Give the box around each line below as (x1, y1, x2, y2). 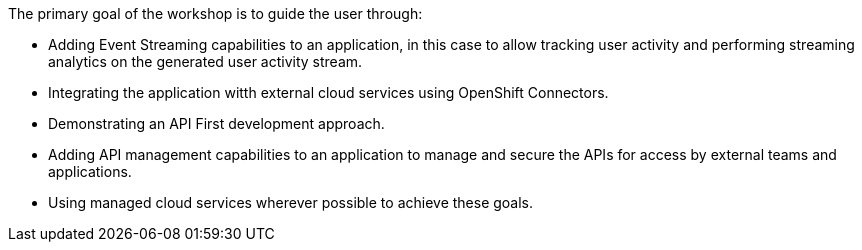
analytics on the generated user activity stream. (48, 53, 363, 70)
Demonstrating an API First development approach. (48, 115, 385, 132)
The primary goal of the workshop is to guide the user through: (8, 5, 423, 22)
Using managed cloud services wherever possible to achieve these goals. (48, 194, 534, 211)
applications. (48, 163, 132, 180)
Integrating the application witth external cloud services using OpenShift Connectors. (48, 84, 609, 101)
